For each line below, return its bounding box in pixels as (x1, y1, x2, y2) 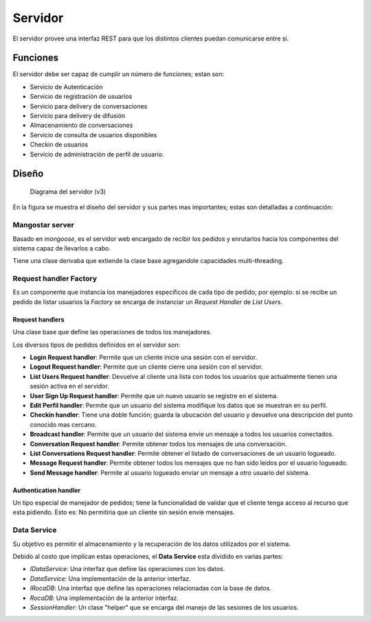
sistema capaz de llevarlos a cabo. (12, 244, 111, 252)
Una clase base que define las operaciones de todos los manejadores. (12, 328, 212, 336)
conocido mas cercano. (30, 420, 97, 428)
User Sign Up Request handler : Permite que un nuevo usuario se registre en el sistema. (30, 391, 278, 400)
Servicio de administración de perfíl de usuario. (30, 150, 164, 158)
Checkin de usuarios (30, 141, 89, 149)
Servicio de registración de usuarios (30, 93, 133, 101)
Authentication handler (12, 486, 81, 494)
